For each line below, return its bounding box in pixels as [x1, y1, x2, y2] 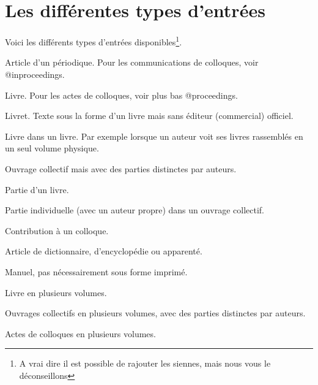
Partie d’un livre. [5, 183, 69, 196]
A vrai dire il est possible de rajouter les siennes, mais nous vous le [19, 357, 271, 370]
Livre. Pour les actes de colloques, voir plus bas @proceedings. [5, 88, 238, 101]
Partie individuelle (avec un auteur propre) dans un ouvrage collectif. [5, 204, 265, 216]
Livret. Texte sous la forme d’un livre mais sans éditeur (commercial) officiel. [5, 109, 294, 122]
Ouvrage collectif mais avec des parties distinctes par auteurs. [5, 162, 237, 175]
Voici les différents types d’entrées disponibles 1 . [5, 34, 182, 48]
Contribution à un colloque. [5, 224, 109, 237]
